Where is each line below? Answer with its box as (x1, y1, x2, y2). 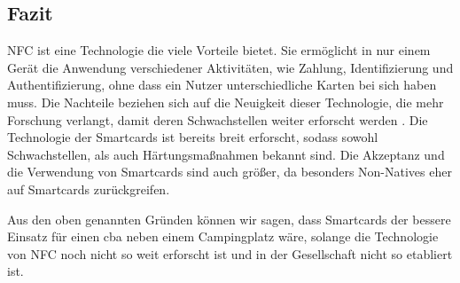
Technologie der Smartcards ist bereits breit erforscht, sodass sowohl (7, 128, 378, 146)
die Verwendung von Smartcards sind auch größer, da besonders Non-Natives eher (7, 162, 452, 181)
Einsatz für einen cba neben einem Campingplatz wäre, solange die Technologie (7, 227, 439, 246)
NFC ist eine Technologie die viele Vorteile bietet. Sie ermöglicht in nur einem (7, 41, 431, 59)
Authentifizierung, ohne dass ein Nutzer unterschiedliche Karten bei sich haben (7, 75, 437, 94)
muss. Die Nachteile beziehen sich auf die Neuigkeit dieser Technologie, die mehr (7, 92, 444, 111)
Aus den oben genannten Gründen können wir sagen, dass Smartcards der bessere (7, 209, 451, 228)
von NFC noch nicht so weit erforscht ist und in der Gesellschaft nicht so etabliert (7, 244, 453, 263)
